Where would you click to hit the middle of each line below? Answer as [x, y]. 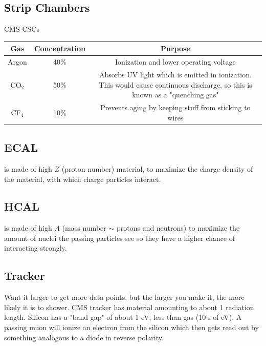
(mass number [84, 228]
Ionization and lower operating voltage [175, 62]
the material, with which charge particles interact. [83, 179]
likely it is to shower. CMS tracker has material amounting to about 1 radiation [129, 307]
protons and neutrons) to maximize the [178, 228]
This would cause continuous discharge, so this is [175, 84]
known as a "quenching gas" [175, 95]
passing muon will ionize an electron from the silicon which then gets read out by [131, 327]
